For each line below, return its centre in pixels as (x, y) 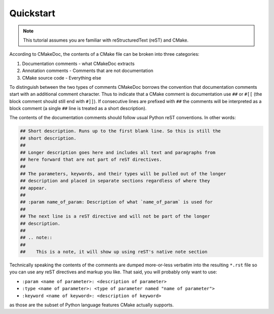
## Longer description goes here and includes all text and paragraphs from (118, 152)
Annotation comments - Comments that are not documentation (88, 71)
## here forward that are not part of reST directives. (91, 160)
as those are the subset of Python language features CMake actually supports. (92, 305)
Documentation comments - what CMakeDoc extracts (78, 63)
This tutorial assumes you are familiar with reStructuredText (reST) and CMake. (106, 40)
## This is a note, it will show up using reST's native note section (114, 252)
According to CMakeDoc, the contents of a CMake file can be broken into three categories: (105, 54)
